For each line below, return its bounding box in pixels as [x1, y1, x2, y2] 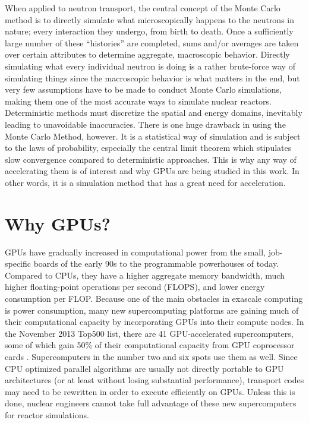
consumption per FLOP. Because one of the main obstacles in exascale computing [5, 292, 303, 304]
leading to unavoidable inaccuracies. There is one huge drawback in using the [5, 118, 286, 130]
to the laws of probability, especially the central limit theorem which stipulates [5, 141, 292, 154]
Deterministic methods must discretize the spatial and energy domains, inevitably [5, 106, 302, 119]
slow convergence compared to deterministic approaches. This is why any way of [5, 153, 297, 165]
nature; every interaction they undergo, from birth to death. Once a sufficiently [5, 25, 294, 37]
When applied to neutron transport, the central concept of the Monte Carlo [5, 2, 280, 14]
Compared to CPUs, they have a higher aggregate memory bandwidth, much [5, 269, 285, 281]
